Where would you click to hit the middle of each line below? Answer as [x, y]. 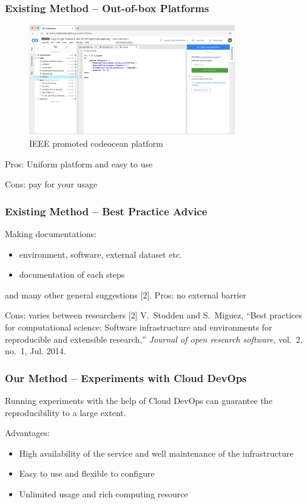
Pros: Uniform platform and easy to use [79, 163]
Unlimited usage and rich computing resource [103, 493]
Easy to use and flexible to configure [87, 473]
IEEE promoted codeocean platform [96, 143]
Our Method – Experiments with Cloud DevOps [126, 378]
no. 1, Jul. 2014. [35, 351]
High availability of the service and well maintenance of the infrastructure [156, 453]
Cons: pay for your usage [51, 184]
